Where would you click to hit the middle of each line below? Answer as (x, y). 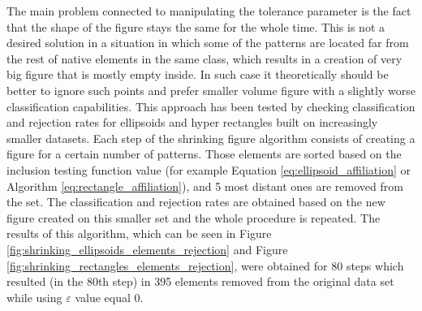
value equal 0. (109, 297)
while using (34, 297)
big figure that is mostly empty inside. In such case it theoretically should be (198, 74)
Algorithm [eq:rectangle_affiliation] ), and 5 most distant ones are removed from (205, 186)
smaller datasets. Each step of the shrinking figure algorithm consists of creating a (211, 138)
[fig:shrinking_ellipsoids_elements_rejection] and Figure (147, 249)
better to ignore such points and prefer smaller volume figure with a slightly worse (211, 90)
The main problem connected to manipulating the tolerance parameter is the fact (209, 11)
